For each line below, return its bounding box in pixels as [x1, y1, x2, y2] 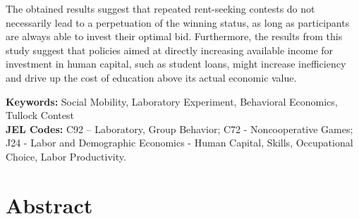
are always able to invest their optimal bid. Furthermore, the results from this [6, 29, 343, 44]
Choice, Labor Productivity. [6, 149, 126, 163]
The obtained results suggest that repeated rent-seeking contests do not [6, 1, 315, 15]
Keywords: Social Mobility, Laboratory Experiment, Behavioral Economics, [6, 94, 338, 108]
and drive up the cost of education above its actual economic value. [6, 70, 297, 85]
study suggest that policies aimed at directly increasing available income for [6, 42, 334, 57]
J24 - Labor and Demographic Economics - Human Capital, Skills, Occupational [6, 135, 353, 150]
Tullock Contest [6, 108, 74, 123]
